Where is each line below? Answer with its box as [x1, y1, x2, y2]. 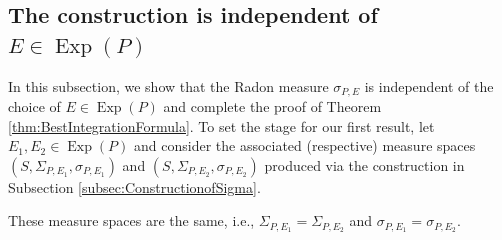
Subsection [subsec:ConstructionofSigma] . [8, 176, 261, 197]
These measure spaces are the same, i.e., [8, 210, 255, 231]
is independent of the [364, 75, 494, 96]
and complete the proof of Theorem [163, 96, 382, 117]
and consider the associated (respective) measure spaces [133, 135, 476, 156]
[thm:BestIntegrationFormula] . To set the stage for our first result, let [8, 115, 435, 136]
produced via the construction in [264, 154, 465, 175]
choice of [8, 96, 61, 117]
